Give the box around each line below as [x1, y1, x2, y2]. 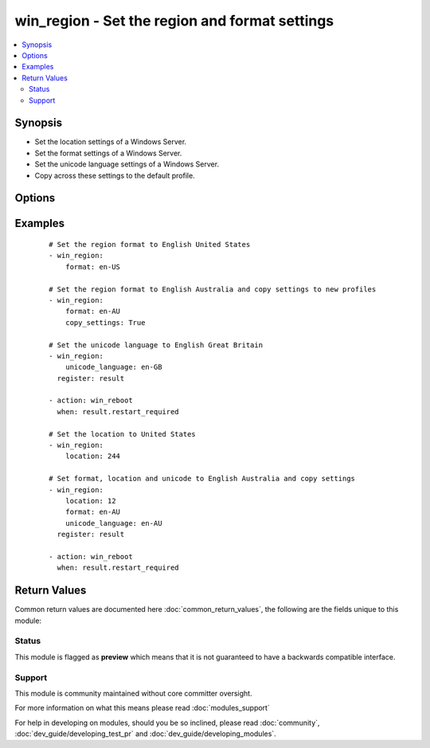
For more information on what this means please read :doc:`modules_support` [14, 703, 270, 713]
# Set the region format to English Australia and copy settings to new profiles [49, 284, 377, 294]
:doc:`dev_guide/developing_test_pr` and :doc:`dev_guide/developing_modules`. [14, 729, 276, 738]
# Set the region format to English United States [49, 240, 251, 249]
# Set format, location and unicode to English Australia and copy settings [49, 474, 356, 484]
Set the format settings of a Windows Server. [34, 148, 182, 158]
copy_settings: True [64, 318, 146, 327]
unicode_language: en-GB [64, 362, 162, 372]
